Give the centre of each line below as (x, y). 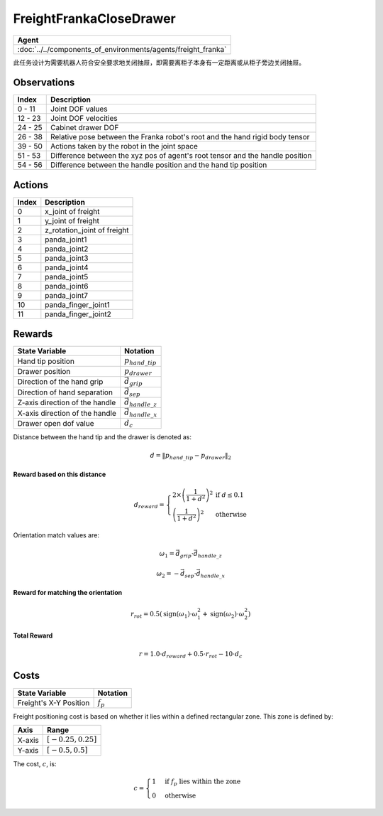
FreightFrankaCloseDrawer (95, 18)
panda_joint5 (67, 277)
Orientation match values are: (56, 535)
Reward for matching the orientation (68, 592)
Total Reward (33, 635)
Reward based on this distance (60, 474)
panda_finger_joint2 (78, 314)
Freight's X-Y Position (54, 702)
